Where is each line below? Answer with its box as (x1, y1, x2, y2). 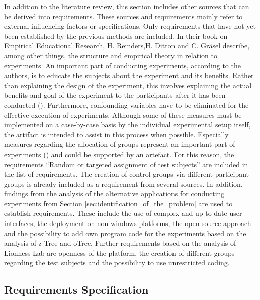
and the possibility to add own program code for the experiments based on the (4, 228, 246, 238)
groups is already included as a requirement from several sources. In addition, (4, 178, 243, 189)
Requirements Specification (4, 282, 149, 297)
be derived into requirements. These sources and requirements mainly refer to (4, 11, 243, 21)
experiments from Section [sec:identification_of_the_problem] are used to (4, 198, 233, 208)
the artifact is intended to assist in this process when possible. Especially (4, 129, 229, 139)
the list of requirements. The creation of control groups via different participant (4, 169, 249, 179)
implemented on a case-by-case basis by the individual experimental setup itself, (4, 119, 251, 130)
